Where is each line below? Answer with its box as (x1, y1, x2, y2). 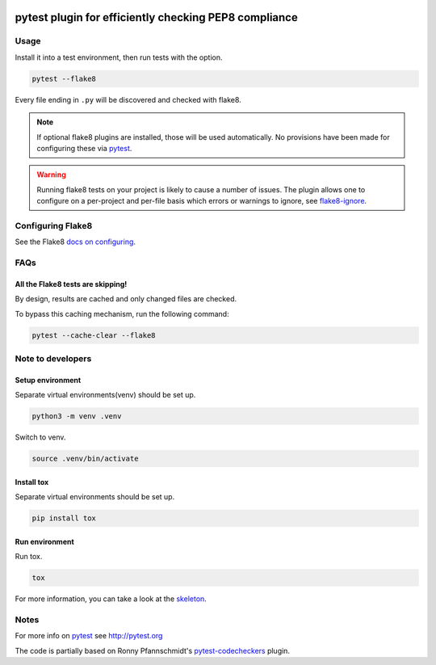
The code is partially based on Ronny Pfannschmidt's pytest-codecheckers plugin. (15, 646, 291, 655)
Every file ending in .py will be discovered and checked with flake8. (15, 95, 241, 104)
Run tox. (15, 552, 43, 561)
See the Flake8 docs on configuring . (15, 237, 136, 246)
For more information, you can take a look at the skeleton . (15, 594, 208, 604)
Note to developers (15, 352, 92, 364)
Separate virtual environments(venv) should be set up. (15, 390, 196, 400)
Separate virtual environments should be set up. (15, 492, 175, 502)
